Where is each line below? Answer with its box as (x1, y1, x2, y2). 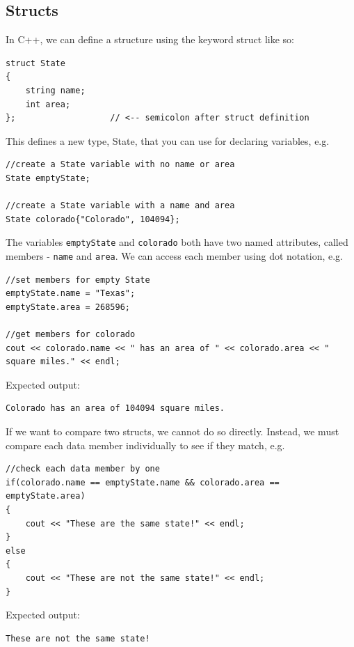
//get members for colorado (6, 329, 136, 340)
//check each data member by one (6, 464, 160, 474)
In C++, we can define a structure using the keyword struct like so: (6, 32, 294, 47)
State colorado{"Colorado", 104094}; (6, 214, 180, 224)
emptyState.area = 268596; (6, 302, 130, 312)
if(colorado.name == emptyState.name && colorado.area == (6, 477, 280, 488)
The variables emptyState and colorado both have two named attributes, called (6, 235, 348, 249)
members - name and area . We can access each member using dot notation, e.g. (6, 248, 343, 263)
